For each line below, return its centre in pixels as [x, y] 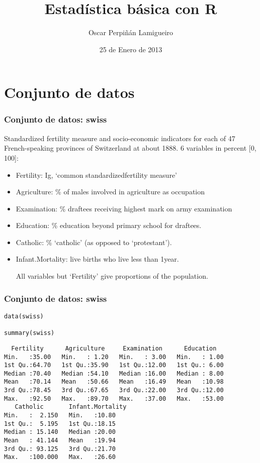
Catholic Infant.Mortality [71, 407]
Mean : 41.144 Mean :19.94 [60, 441]
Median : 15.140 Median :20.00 [60, 432]
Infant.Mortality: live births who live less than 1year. [97, 259]
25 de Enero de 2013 [131, 49]
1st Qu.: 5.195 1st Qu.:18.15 [60, 424]
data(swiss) [24, 316]
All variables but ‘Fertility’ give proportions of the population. [112, 276]
